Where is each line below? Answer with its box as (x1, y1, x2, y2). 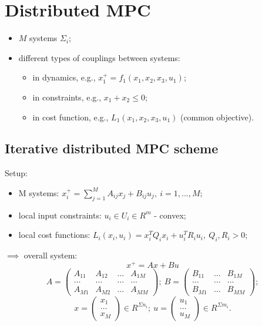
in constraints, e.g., (32, 90, 102, 103)
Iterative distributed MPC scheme (5, 139, 219, 157)
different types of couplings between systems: (18, 51, 180, 63)
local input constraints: (18, 209, 102, 221)
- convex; (154, 209, 186, 221)
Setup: (5, 167, 28, 179)
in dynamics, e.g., (32, 71, 96, 83)
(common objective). (180, 110, 254, 123)
